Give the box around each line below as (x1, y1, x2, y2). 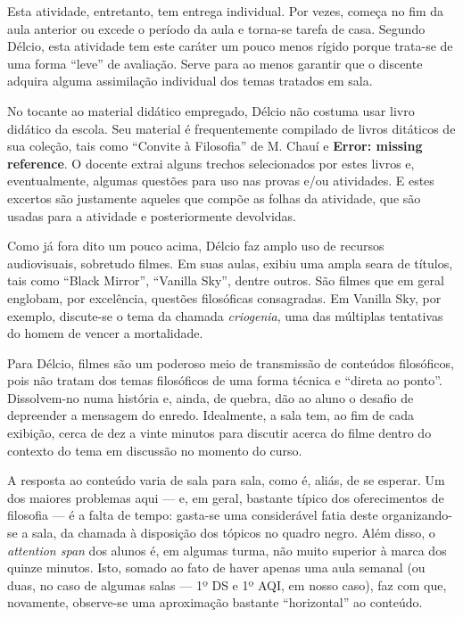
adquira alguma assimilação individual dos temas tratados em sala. (7, 71, 373, 90)
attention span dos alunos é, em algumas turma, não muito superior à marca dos (7, 540, 447, 559)
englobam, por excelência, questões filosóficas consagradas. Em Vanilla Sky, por (7, 288, 442, 307)
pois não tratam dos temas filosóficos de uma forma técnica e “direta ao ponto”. (7, 371, 442, 390)
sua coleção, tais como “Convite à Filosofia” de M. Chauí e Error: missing (7, 136, 423, 155)
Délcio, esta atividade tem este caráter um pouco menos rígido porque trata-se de (7, 37, 453, 55)
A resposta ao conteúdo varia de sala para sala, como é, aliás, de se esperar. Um (7, 471, 445, 489)
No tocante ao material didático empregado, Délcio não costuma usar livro (7, 101, 415, 119)
